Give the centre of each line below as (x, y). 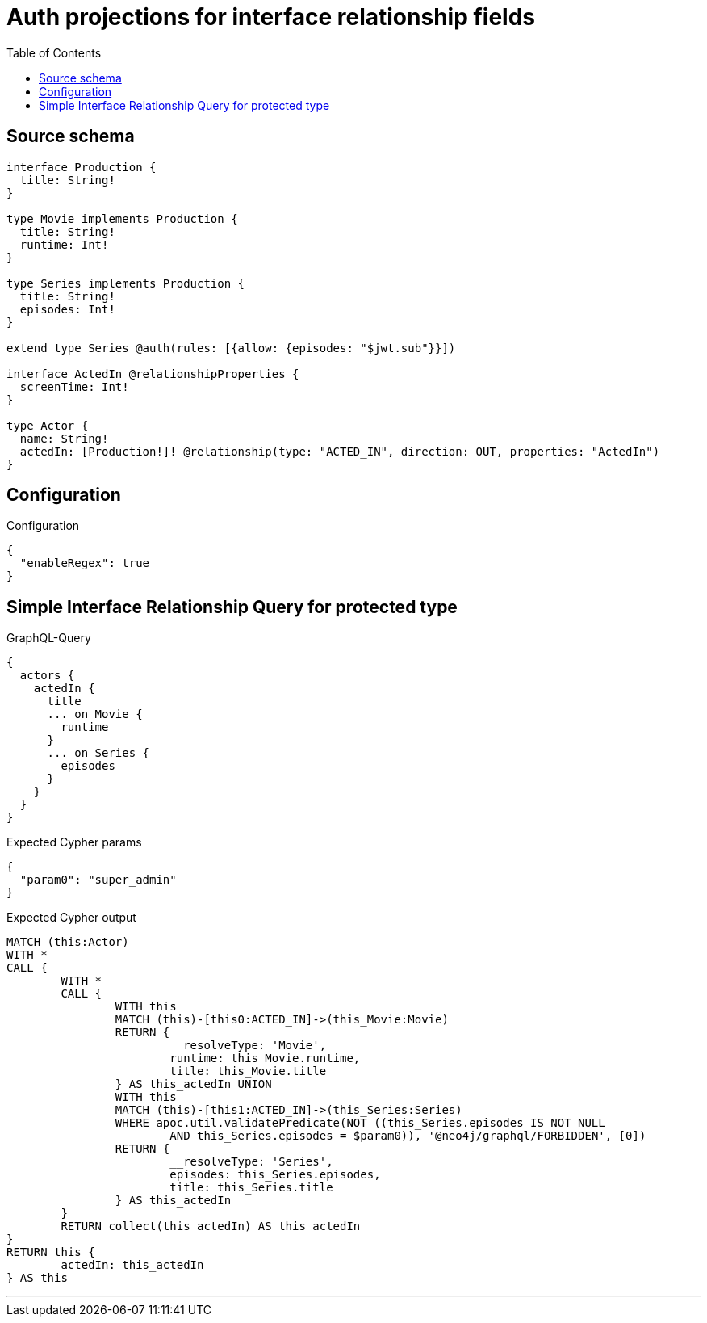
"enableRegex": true (85, 563)
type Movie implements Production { (122, 218)
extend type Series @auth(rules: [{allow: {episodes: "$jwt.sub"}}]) (231, 348)
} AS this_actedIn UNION (193, 1084)
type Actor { (48, 425)
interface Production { (82, 167)
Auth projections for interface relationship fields (271, 17)
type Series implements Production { (126, 283)
